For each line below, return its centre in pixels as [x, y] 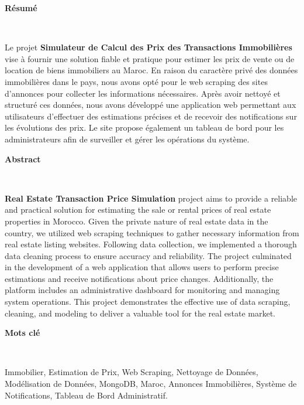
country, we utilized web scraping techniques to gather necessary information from [152, 232]
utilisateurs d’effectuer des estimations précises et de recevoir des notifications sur [151, 116]
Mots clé [23, 333]
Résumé [21, 8]
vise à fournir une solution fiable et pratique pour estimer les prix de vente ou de [150, 58]
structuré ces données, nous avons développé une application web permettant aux [151, 105]
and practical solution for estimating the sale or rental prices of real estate [138, 210]
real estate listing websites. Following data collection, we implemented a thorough [151, 244]
